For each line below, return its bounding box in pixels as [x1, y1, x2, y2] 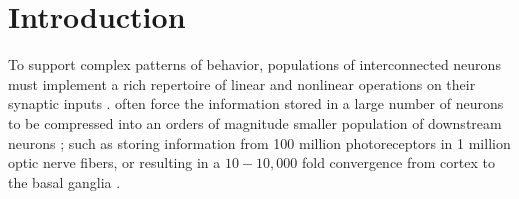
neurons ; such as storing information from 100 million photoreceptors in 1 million [8, 132, 511, 153]
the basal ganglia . [8, 171, 121, 192]
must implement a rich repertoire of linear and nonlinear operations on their [8, 73, 476, 94]
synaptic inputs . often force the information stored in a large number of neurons [8, 93, 504, 114]
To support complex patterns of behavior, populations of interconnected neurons [8, 54, 501, 75]
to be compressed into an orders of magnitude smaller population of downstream [8, 112, 502, 133]
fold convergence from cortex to [301, 152, 495, 173]
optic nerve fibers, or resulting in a [8, 152, 221, 173]
